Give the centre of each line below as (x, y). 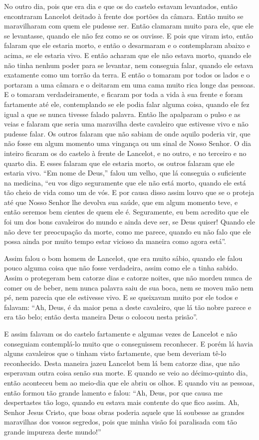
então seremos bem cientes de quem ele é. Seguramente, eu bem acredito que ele (127, 212)
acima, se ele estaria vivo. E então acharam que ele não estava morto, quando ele (128, 55)
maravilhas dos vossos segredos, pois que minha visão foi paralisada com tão (121, 422)
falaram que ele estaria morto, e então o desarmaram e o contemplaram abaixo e (127, 45)
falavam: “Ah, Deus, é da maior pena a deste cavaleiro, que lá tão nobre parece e (128, 307)
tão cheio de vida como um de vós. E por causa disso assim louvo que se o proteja (129, 192)
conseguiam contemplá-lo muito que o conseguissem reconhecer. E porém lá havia (129, 343)
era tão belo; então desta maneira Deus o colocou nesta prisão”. (101, 317)
